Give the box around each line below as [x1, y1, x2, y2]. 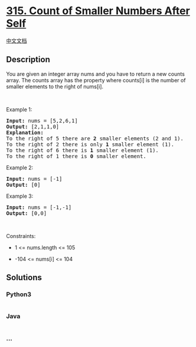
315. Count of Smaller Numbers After [6, 4, 190, 18]
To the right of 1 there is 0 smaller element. [6, 153, 146, 159]
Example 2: [6, 164, 34, 171]
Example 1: [6, 105, 32, 113]
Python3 [6, 290, 31, 298]
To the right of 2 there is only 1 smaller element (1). [6, 141, 175, 147]
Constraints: [6, 232, 36, 239]
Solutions [6, 272, 43, 282]
